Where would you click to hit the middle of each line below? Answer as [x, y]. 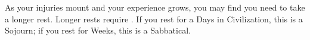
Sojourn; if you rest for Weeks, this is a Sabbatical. [98, 30]
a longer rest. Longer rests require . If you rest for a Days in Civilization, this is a [154, 19]
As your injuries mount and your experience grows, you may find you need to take [155, 7]
